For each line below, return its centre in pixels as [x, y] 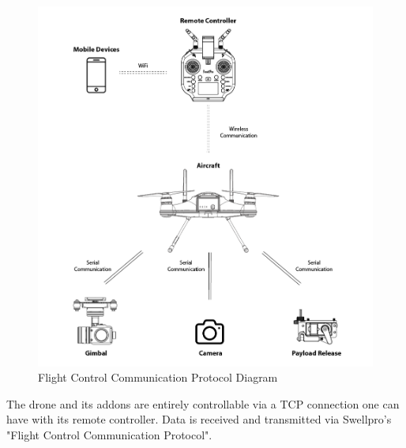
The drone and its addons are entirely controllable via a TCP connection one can [203, 403]
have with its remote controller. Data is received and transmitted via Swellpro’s [199, 419]
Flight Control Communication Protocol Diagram [158, 377]
